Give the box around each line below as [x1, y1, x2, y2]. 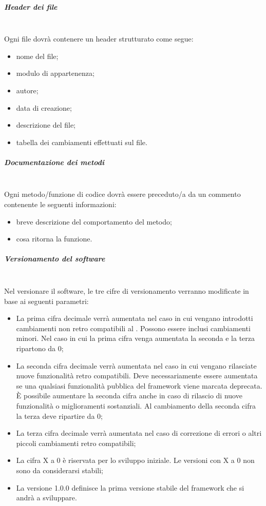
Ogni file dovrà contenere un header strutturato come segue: [4, 33, 194, 44]
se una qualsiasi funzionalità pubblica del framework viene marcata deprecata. [16, 380, 262, 391]
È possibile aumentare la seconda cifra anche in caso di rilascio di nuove [16, 390, 242, 401]
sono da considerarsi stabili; [16, 464, 103, 475]
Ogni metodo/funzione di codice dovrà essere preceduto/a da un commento [4, 189, 241, 199]
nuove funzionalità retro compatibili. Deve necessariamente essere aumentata [16, 370, 258, 381]
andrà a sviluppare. [16, 492, 77, 503]
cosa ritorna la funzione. [16, 233, 92, 244]
